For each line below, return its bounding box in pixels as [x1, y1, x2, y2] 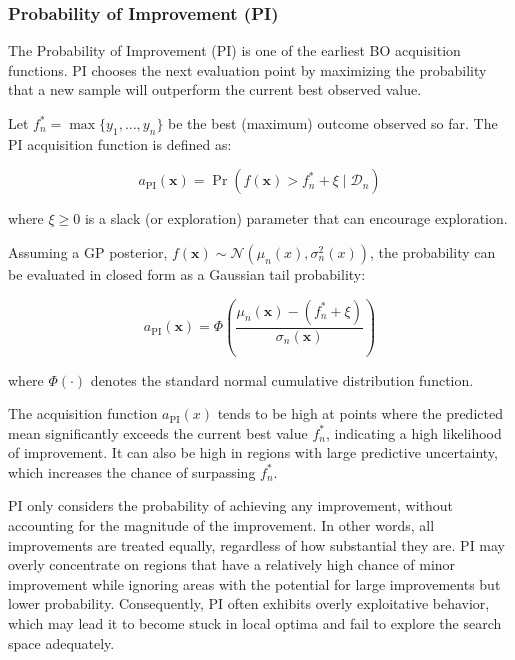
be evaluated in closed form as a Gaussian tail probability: [8, 263, 366, 284]
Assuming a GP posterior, [8, 241, 168, 262]
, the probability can [369, 241, 496, 262]
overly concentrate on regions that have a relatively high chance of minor [8, 554, 456, 575]
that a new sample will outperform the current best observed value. [8, 79, 422, 100]
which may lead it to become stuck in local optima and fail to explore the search [8, 613, 502, 634]
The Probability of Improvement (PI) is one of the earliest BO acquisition [8, 40, 461, 61]
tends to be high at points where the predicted [217, 403, 503, 424]
